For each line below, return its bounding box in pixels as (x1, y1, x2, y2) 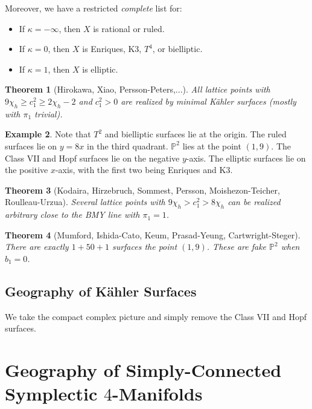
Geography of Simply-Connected (5, 358, 282, 382)
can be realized (228, 195, 281, 208)
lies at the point (182, 139, 241, 152)
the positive (5, 163, 48, 176)
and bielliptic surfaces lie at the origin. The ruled (104, 128, 287, 140)
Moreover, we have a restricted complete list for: (5, 2, 182, 14)
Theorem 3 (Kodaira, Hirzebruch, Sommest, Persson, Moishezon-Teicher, (5, 183, 280, 196)
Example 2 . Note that (5, 128, 91, 140)
